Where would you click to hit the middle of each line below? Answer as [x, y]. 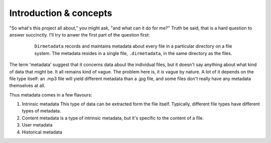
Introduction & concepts [61, 13]
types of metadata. [41, 111]
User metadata [37, 125]
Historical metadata [42, 132]
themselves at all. [27, 85]
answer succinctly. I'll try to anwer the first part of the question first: [80, 34]
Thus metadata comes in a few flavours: [51, 94]
